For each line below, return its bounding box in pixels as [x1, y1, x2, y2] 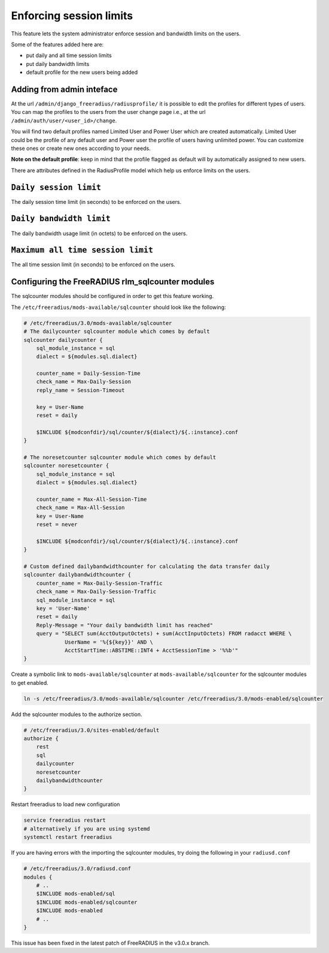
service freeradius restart [23, 817, 106, 824]
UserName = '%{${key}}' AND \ [65, 639, 154, 645]
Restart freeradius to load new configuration [11, 801, 120, 808]
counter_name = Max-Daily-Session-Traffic [36, 579, 163, 587]
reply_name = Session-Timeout [36, 387, 125, 393]
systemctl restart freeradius [23, 834, 112, 841]
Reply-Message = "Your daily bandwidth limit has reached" [36, 621, 214, 629]
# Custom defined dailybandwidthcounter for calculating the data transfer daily [23, 563, 270, 570]
